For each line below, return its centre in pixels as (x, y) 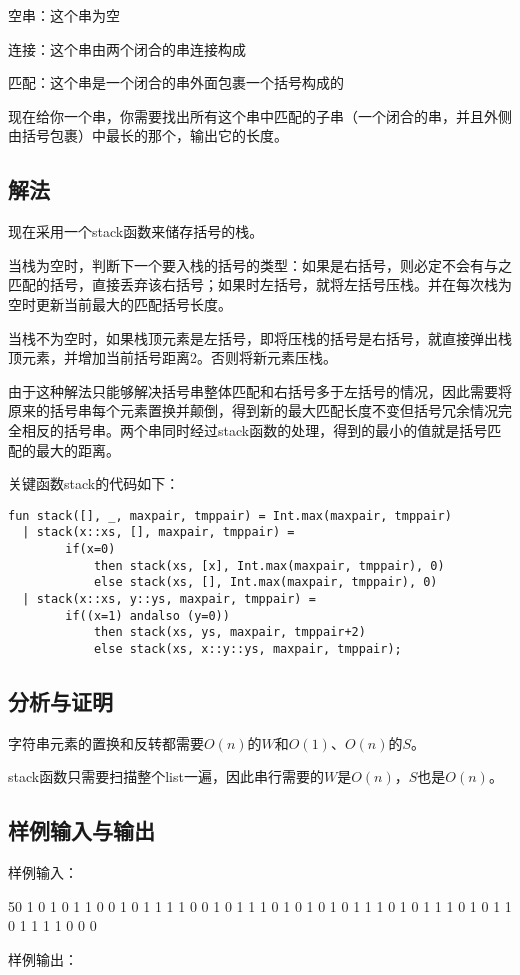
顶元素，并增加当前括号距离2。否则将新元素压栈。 (172, 357)
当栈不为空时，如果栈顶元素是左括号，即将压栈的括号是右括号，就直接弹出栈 (260, 337)
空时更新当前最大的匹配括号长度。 (120, 303)
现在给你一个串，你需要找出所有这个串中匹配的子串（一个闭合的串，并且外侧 (260, 115)
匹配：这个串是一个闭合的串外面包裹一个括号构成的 (176, 82)
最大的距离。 (77, 449)
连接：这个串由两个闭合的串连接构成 (127, 48)
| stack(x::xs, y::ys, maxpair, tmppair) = (169, 598)
